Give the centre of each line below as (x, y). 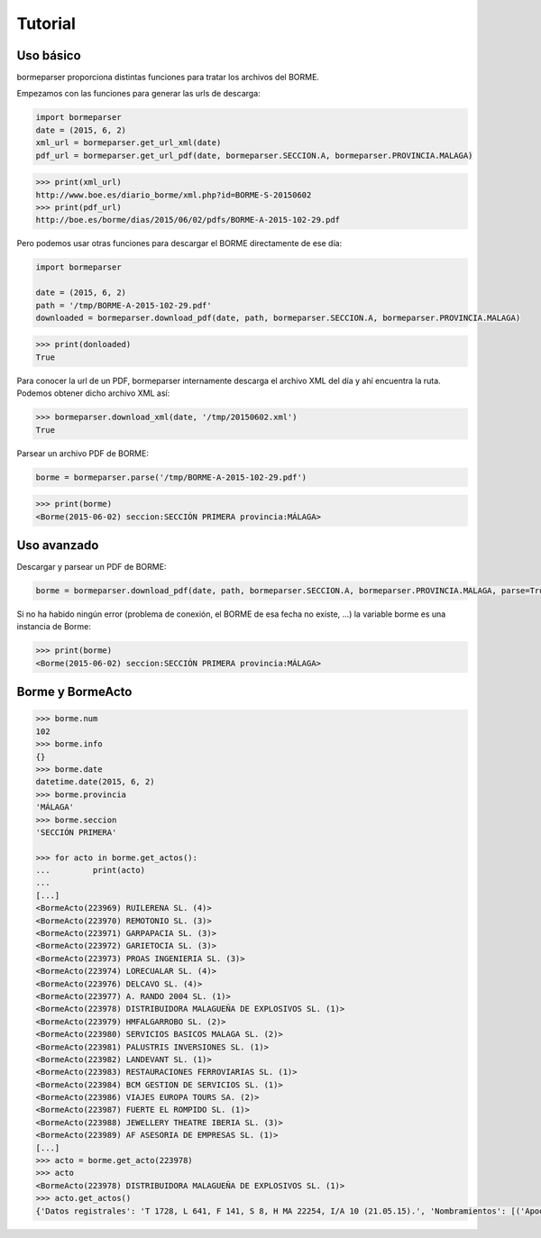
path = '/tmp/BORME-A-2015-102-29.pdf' (124, 305)
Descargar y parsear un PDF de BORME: (92, 567)
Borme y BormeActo (74, 692)
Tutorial (46, 23)
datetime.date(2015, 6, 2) (95, 782)
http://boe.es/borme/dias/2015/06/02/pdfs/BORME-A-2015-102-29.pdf (188, 220)
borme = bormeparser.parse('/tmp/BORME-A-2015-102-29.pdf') (171, 477)
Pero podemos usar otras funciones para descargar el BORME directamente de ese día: (179, 243)
